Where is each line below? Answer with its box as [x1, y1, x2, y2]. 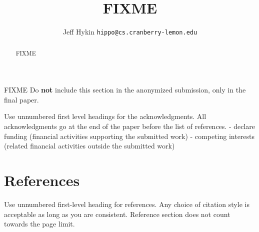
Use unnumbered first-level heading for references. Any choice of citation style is [4, 198, 249, 209]
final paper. [4, 94, 39, 104]
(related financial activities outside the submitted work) [4, 140, 175, 151]
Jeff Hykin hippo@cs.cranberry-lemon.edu [62, 26, 197, 37]
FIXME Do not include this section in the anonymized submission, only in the [4, 84, 246, 95]
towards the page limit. [4, 218, 75, 229]
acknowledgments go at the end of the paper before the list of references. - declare [4, 121, 255, 131]
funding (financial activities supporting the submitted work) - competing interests [4, 130, 255, 141]
